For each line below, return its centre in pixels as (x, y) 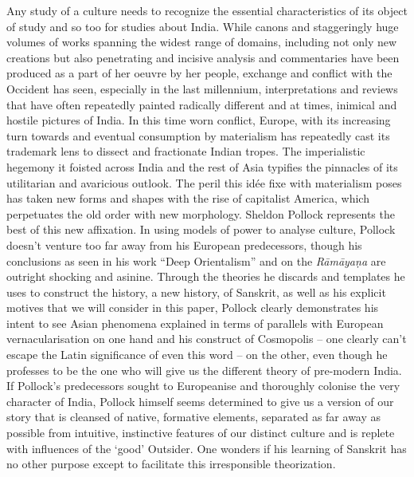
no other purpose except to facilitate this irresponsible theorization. (171, 464)
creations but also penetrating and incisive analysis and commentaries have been (203, 57)
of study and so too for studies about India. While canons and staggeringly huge (203, 26)
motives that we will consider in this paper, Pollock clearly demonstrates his (193, 307)
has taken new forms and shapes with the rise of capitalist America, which (188, 198)
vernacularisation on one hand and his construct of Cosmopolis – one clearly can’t (207, 339)
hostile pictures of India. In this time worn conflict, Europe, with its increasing (199, 120)
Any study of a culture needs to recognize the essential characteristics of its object (207, 10)
